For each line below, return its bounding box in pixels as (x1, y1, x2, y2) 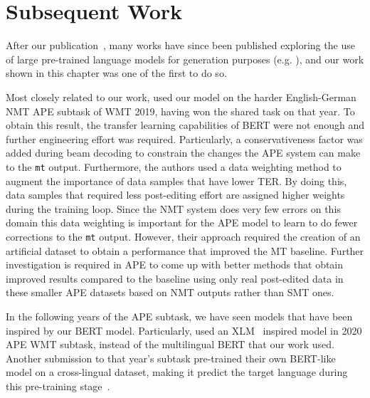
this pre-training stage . (6, 378, 110, 393)
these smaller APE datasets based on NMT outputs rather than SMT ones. (6, 285, 334, 300)
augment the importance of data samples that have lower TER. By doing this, (6, 173, 347, 188)
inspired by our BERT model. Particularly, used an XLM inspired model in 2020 (6, 323, 362, 337)
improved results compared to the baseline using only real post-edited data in (6, 271, 344, 286)
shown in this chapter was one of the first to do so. (6, 66, 227, 80)
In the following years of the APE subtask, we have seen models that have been (6, 308, 353, 323)
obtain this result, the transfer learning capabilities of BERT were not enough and (6, 117, 364, 132)
